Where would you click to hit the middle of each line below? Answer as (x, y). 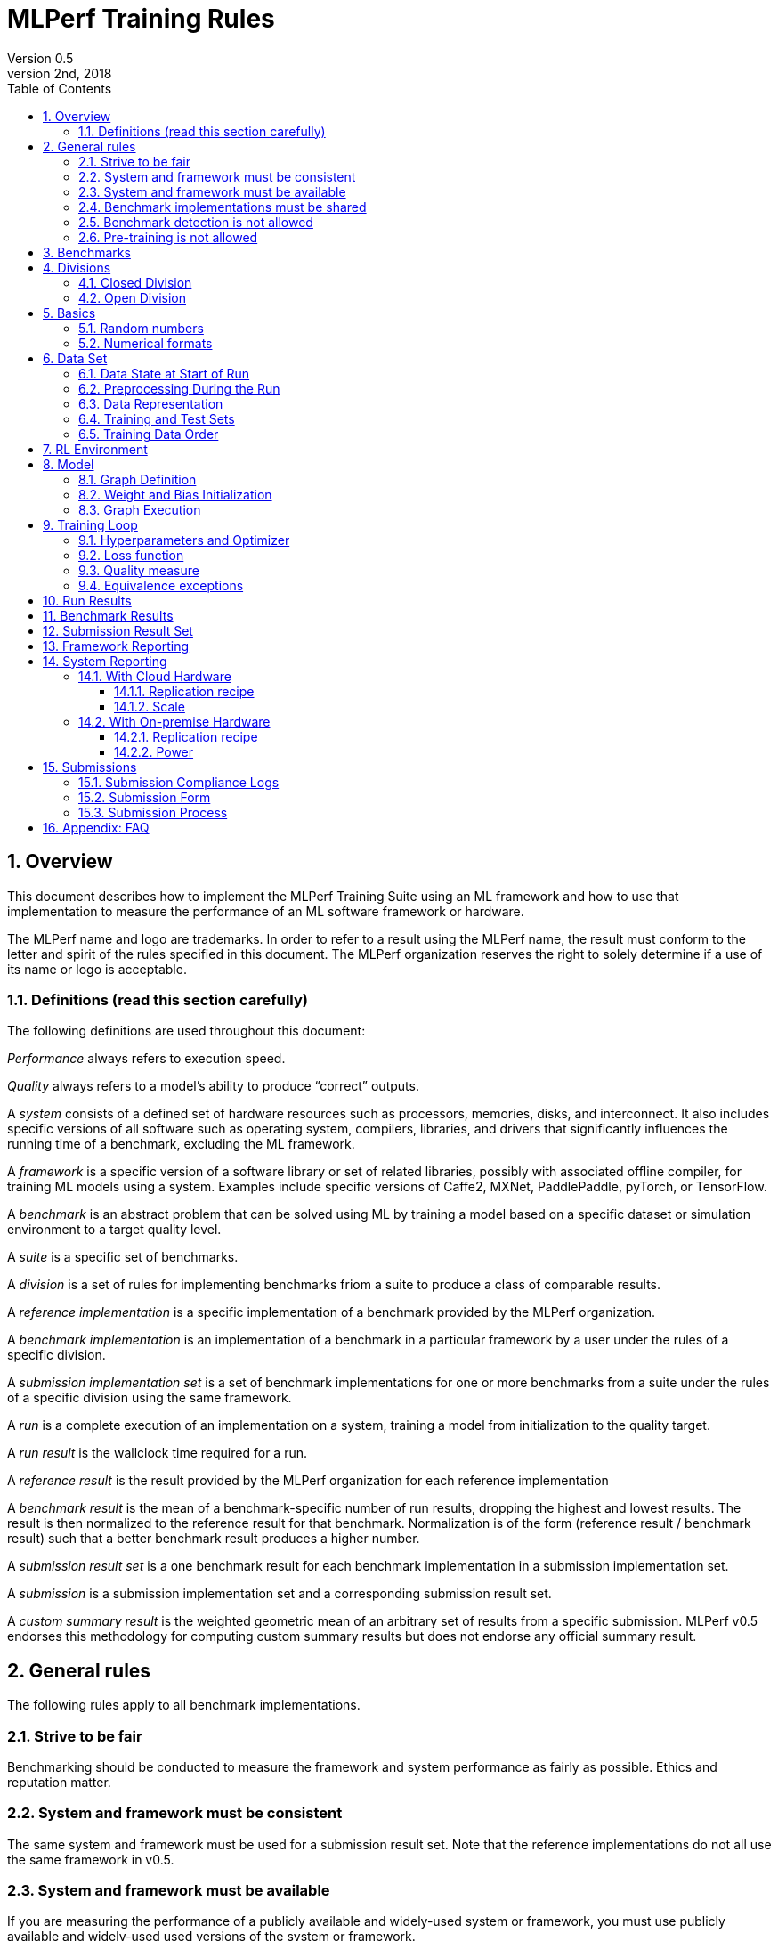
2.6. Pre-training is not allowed (168, 237)
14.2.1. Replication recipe (186, 736)
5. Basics (69, 313)
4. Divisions (77, 267)
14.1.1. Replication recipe (184, 691)
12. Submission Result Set (118, 630)
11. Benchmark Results (108, 615)
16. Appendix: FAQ (96, 827)
